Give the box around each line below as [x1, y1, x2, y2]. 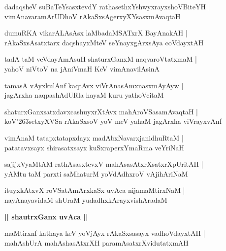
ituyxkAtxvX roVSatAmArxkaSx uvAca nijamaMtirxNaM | [4, 185, 185, 195]
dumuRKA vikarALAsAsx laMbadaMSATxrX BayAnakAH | [4, 28, 188, 38]
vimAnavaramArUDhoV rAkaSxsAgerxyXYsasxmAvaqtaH [4, 11, 181, 21]
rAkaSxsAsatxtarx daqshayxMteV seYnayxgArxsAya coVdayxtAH [4, 37, 204, 47]
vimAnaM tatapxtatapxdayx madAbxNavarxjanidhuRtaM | [4, 132, 184, 143]
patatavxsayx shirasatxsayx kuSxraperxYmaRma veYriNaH [4, 142, 185, 152]
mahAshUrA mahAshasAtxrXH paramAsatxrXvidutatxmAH [4, 237, 189, 248]
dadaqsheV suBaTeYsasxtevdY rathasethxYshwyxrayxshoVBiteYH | [4, 1, 210, 11]
